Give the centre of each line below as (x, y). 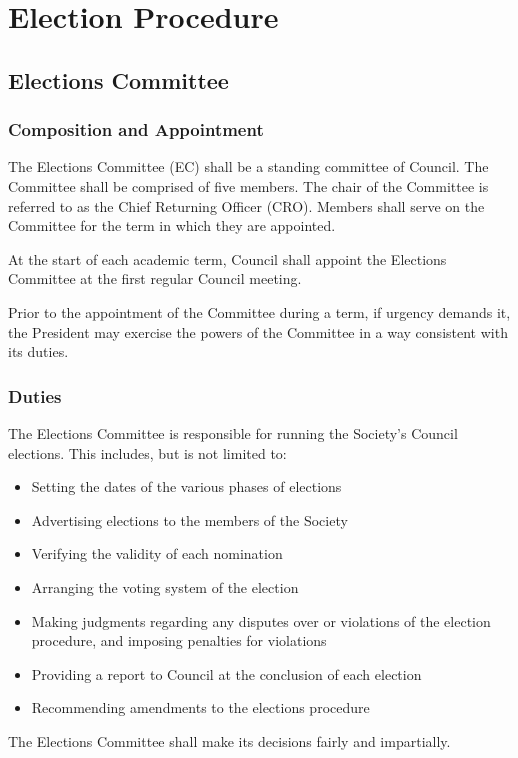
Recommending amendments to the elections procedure (200, 707)
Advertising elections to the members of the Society (189, 519)
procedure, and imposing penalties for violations (179, 640)
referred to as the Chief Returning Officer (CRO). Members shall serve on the (246, 205)
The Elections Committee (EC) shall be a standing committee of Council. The (248, 166)
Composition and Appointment (136, 129)
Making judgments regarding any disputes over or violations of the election (261, 620)
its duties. (38, 351)
